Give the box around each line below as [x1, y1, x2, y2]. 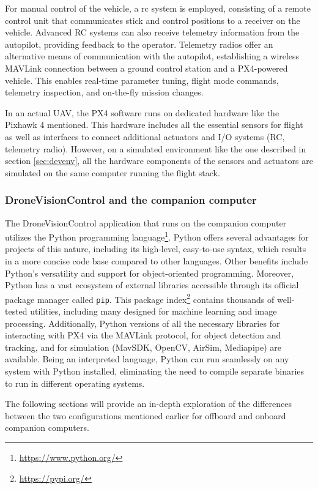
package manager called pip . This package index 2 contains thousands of [5, 291, 275, 305]
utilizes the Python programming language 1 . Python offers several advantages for [5, 229, 309, 243]
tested [5, 305, 28, 318]
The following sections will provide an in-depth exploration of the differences [5, 397, 292, 410]
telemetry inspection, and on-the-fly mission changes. [5, 86, 204, 99]
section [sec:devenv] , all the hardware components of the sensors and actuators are [5, 154, 313, 167]
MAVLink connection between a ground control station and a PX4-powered [5, 61, 288, 74]
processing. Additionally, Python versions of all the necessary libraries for [5, 316, 280, 329]
